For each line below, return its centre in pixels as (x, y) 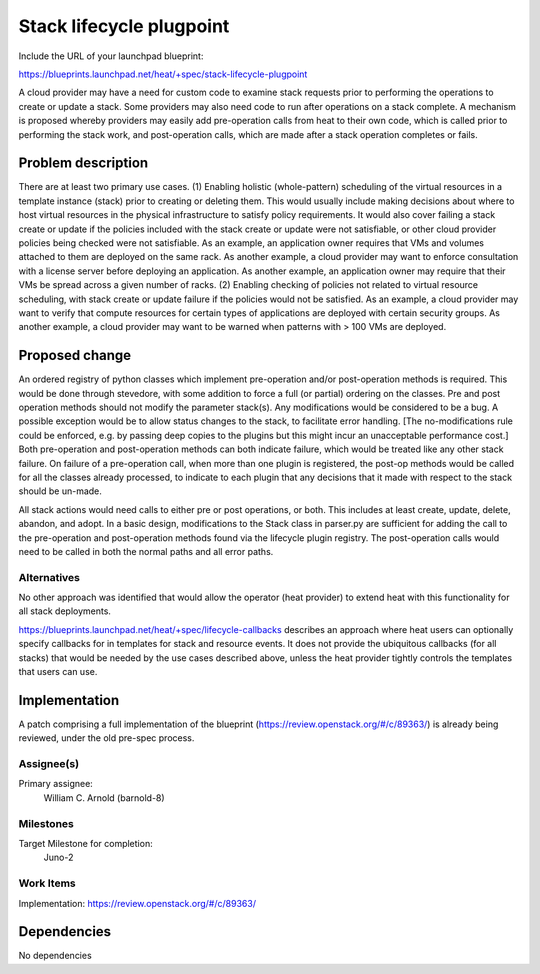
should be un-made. (60, 491)
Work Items (47, 883)
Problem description (83, 163)
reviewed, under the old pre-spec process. (106, 738)
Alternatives (49, 577)
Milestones (46, 823)
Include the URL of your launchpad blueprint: (111, 56)
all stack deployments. (65, 611)
